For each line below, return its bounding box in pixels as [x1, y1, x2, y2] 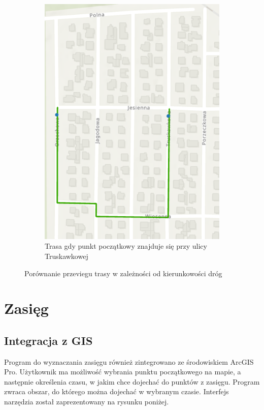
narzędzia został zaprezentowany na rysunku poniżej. [4, 396, 169, 407]
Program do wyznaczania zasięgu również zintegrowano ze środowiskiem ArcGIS [4, 356, 254, 367]
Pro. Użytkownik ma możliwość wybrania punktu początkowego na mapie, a [4, 366, 241, 377]
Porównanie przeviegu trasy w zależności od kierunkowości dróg [24, 268, 222, 278]
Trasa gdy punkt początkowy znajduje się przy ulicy [45, 241, 207, 251]
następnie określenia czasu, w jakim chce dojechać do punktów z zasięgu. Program [4, 376, 260, 387]
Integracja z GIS [4, 332, 93, 348]
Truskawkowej [45, 250, 88, 261]
